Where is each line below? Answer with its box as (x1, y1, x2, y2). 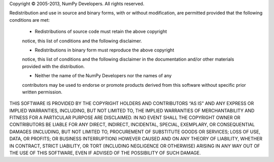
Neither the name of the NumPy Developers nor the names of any (35, 73, 172, 79)
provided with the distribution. (22, 63, 85, 69)
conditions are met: (9, 17, 50, 23)
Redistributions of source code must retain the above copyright (35, 28, 167, 35)
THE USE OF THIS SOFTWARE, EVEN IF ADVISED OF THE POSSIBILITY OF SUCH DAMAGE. (9, 150, 201, 156)
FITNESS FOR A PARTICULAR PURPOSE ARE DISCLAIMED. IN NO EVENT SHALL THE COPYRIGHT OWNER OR (9, 115, 241, 121)
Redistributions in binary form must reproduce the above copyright (35, 47, 175, 53)
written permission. (22, 89, 63, 95)
